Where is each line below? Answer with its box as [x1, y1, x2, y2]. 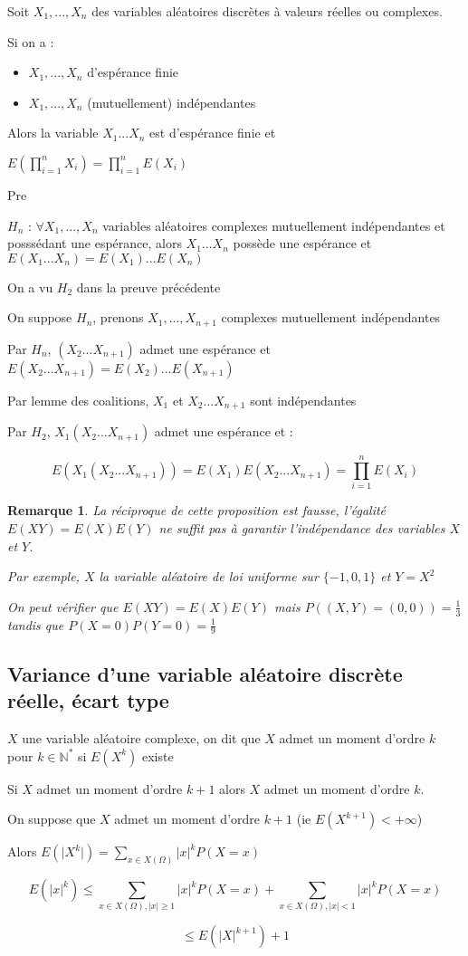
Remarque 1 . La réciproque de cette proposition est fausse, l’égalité [7, 501, 387, 520]
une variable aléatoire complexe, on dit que [22, 729, 261, 747]
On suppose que [7, 809, 96, 828]
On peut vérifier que [7, 597, 119, 616]
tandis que [7, 615, 64, 634]
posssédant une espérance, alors [7, 234, 182, 253]
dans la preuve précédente [76, 277, 221, 296]
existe [142, 746, 174, 765]
